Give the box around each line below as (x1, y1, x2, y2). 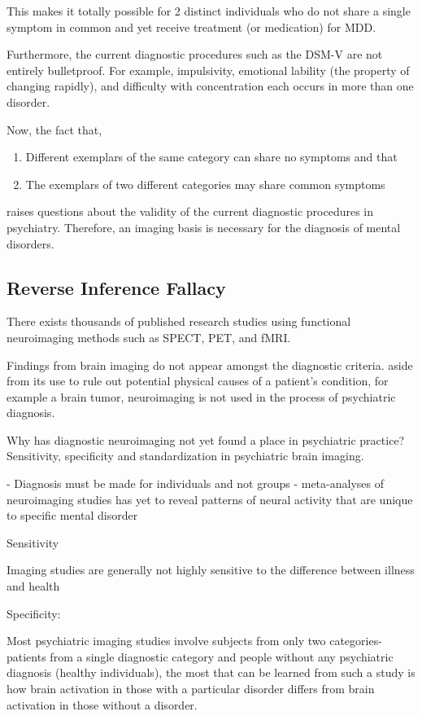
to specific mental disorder (7, 507, 138, 524)
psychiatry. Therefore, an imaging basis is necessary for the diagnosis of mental (7, 218, 401, 235)
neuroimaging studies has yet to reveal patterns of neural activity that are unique (7, 490, 413, 507)
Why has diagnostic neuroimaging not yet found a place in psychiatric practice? (7, 431, 405, 448)
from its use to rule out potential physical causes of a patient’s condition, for (7, 372, 389, 389)
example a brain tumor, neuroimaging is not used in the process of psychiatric (7, 388, 396, 405)
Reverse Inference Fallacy (7, 275, 226, 300)
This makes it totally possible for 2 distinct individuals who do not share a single (7, 2, 411, 19)
